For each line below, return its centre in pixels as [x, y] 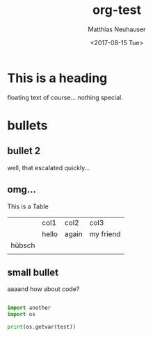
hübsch [23, 245]
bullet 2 [24, 151]
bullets [27, 125]
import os [22, 315]
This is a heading [57, 78]
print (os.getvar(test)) [42, 327]
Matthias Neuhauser [117, 29]
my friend [105, 233]
